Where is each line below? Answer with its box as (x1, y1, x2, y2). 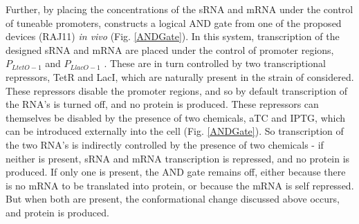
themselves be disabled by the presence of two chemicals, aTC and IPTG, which (6, 110, 346, 124)
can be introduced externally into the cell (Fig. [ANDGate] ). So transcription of (6, 124, 344, 138)
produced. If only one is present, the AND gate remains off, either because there (6, 165, 346, 179)
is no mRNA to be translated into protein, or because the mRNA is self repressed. (6, 178, 354, 192)
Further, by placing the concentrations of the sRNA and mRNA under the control (6, 2, 353, 16)
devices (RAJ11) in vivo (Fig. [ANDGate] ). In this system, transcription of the (6, 29, 340, 44)
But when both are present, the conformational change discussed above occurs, (6, 192, 340, 206)
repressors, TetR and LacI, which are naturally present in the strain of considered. (6, 69, 354, 84)
